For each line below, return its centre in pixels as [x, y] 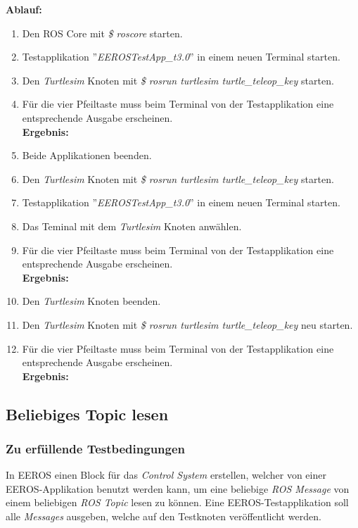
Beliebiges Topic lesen [87, 414]
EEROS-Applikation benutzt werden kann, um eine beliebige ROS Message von [178, 488]
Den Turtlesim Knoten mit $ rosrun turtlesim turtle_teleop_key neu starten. [187, 324]
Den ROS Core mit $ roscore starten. [102, 33]
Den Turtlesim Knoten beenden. [91, 301]
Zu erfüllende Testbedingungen [96, 448]
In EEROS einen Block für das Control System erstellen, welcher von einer [166, 475]
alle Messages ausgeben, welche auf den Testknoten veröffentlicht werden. [164, 516]
